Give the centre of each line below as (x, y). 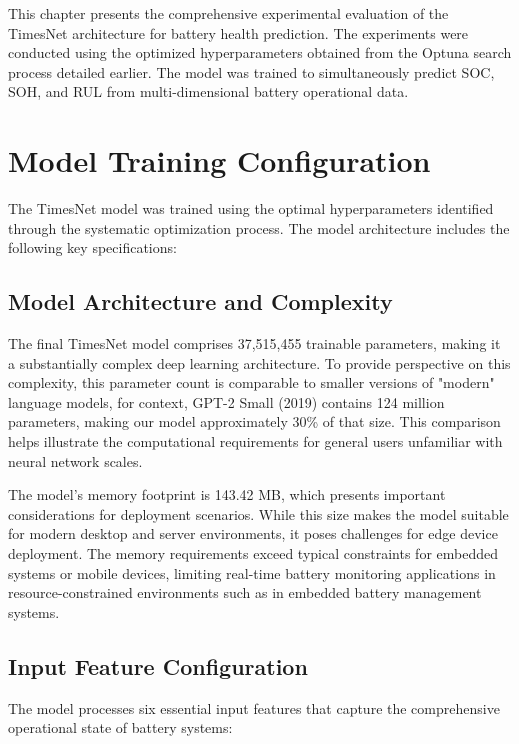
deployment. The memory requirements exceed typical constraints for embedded (253, 553)
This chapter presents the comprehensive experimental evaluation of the (228, 13)
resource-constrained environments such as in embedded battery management (245, 592)
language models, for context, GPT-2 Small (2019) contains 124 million (226, 401)
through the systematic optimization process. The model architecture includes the (259, 227)
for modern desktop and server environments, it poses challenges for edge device (253, 533)
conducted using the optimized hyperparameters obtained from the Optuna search (260, 52)
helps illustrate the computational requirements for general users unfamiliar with (255, 441)
